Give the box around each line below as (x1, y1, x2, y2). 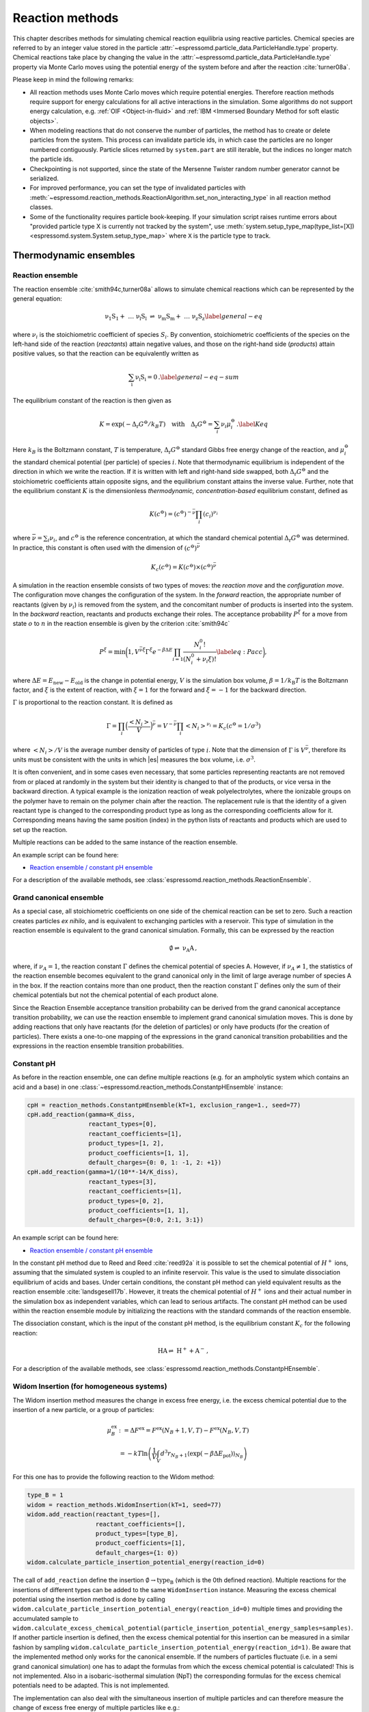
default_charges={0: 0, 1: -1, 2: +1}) (87, 1158, 222, 1166)
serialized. (29, 175, 59, 183)
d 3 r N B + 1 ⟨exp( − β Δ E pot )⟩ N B (160, 1448, 243, 1460)
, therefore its (308, 746, 346, 754)
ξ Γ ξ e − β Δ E (142, 647, 173, 655)
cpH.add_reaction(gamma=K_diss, (27, 1111, 136, 1118)
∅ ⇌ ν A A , (169, 944, 197, 954)
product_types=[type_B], (95, 1529, 179, 1537)
